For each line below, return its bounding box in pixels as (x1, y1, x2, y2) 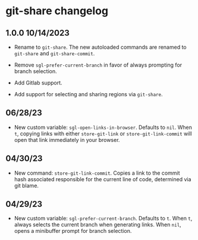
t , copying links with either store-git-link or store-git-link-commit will (14, 130, 192, 137)
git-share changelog (5, 4, 108, 18)
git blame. (14, 182, 39, 189)
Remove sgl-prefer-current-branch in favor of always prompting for (14, 61, 183, 68)
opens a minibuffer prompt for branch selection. (14, 228, 132, 235)
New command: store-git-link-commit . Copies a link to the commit (14, 169, 180, 176)
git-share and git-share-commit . (14, 50, 95, 57)
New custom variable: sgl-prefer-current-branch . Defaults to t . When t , (14, 215, 193, 222)
